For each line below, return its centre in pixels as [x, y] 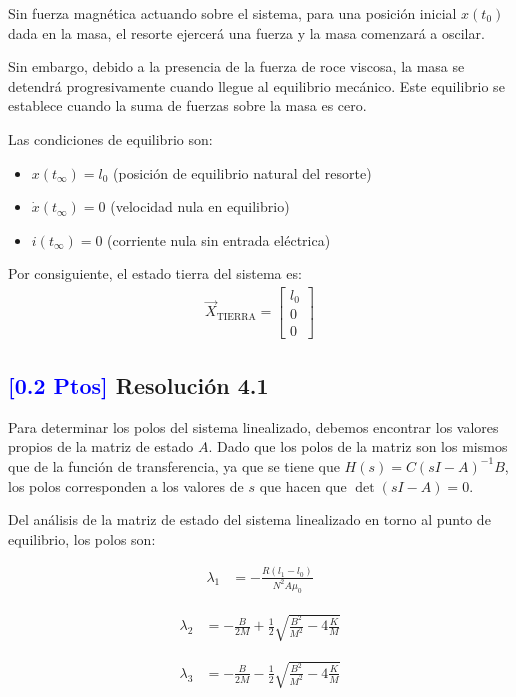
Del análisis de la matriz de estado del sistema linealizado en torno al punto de [249, 519]
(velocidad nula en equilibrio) [200, 206]
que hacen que [303, 485]
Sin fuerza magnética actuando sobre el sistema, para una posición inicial [232, 13]
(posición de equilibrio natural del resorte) [242, 172]
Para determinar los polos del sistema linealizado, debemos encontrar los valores [253, 426]
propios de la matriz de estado [101, 446]
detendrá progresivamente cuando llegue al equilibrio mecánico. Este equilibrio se [256, 85]
